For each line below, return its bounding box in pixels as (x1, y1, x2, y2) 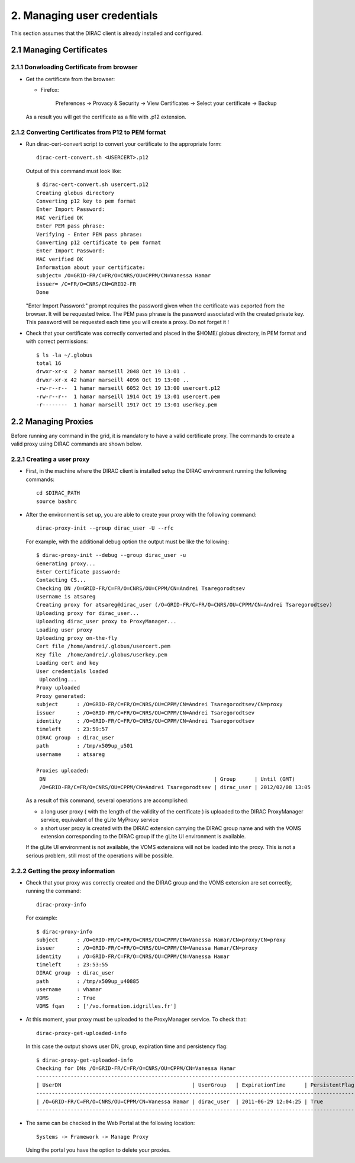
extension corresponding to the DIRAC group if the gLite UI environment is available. (40, 833, 246, 840)
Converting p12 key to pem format (36, 197, 136, 204)
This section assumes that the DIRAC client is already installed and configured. (11, 30, 204, 37)
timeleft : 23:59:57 (36, 726, 108, 733)
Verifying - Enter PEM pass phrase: (36, 231, 143, 238)
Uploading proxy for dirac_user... (36, 610, 140, 616)
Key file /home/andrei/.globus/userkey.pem (36, 651, 168, 658)
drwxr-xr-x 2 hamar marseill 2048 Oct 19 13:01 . (36, 368, 186, 375)
